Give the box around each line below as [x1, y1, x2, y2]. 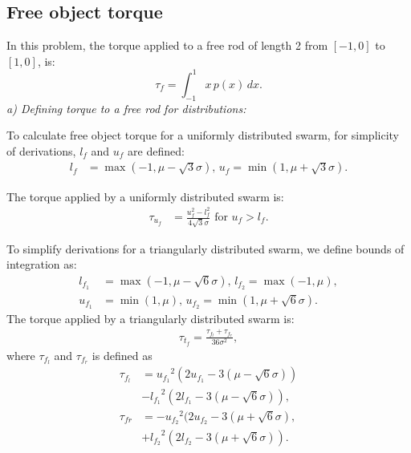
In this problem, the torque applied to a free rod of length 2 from [6, 37, 328, 54]
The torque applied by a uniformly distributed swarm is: [6, 188, 284, 204]
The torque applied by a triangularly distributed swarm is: [6, 309, 295, 326]
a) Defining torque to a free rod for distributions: [6, 99, 246, 116]
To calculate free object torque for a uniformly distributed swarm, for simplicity [6, 127, 399, 144]
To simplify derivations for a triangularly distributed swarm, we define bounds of [6, 240, 405, 257]
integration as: [6, 256, 77, 273]
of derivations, [6, 142, 76, 159]
